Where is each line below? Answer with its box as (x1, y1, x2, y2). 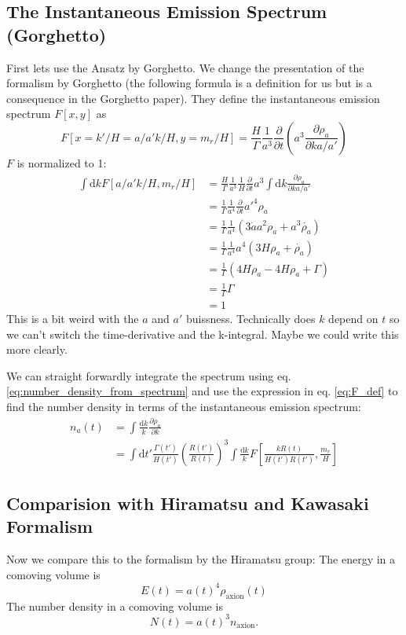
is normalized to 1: (16, 154, 107, 171)
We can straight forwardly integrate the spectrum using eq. (6, 367, 291, 384)
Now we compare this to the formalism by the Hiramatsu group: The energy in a (6, 551, 396, 567)
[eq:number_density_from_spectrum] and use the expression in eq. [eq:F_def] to (6, 383, 398, 399)
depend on (328, 310, 379, 326)
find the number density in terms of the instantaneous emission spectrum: (6, 398, 361, 414)
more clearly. (6, 341, 68, 358)
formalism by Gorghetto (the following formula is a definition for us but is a (6, 75, 372, 91)
